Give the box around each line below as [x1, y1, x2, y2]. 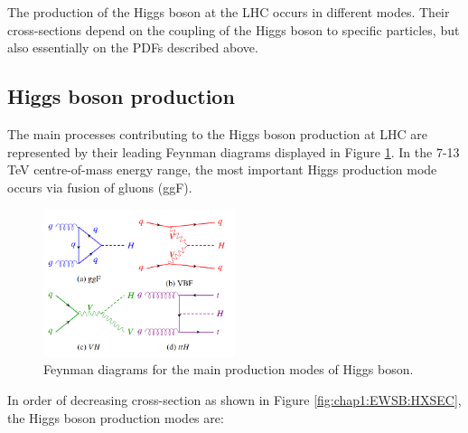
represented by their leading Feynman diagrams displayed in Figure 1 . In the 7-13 [7, 142, 460, 161]
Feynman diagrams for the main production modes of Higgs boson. [43, 360, 414, 379]
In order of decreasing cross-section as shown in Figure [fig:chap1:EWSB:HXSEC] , [7, 391, 462, 409]
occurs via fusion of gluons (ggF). [7, 177, 192, 196]
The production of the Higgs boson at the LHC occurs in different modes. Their [7, 3, 450, 21]
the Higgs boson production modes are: [7, 408, 224, 427]
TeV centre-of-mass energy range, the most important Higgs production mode [7, 160, 437, 179]
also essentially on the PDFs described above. [7, 38, 258, 57]
